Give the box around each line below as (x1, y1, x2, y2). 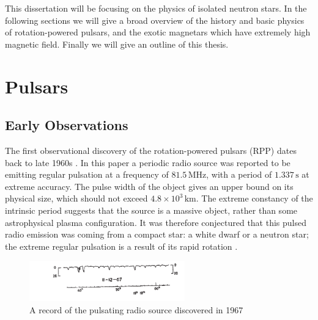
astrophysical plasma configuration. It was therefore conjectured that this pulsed (5, 216, 307, 228)
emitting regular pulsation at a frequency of (5, 168, 169, 181)
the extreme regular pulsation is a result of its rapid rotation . (5, 239, 238, 252)
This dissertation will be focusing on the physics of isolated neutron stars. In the (5, 2, 307, 14)
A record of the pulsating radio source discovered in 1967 (29, 303, 243, 316)
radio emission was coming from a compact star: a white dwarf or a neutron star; (5, 228, 309, 241)
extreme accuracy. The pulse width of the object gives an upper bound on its (5, 180, 294, 192)
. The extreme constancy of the (196, 192, 313, 205)
